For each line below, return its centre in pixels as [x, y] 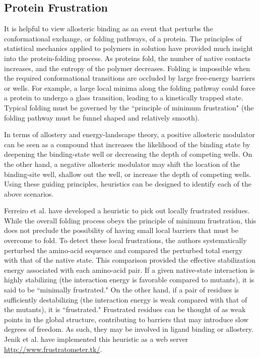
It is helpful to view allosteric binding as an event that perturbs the [109, 28]
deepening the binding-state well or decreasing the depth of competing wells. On [128, 154]
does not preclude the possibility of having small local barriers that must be [121, 230]
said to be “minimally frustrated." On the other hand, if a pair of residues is [122, 290]
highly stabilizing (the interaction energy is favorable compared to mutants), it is [129, 280]
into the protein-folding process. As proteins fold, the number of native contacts [127, 58]
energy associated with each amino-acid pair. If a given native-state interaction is [129, 270]
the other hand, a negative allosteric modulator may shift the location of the [122, 164]
